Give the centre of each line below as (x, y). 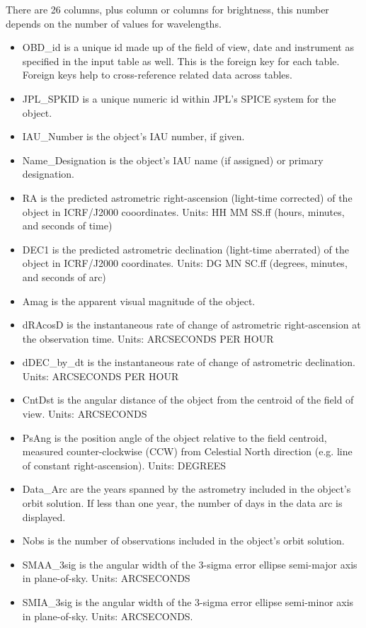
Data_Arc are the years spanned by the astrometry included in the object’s (187, 489)
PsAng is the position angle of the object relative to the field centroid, (175, 437)
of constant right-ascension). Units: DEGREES (124, 465)
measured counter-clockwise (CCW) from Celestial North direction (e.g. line (187, 451)
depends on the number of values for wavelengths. (114, 23)
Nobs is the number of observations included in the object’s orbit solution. (183, 541)
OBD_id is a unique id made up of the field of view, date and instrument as (188, 47)
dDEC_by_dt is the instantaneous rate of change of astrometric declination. (189, 362)
